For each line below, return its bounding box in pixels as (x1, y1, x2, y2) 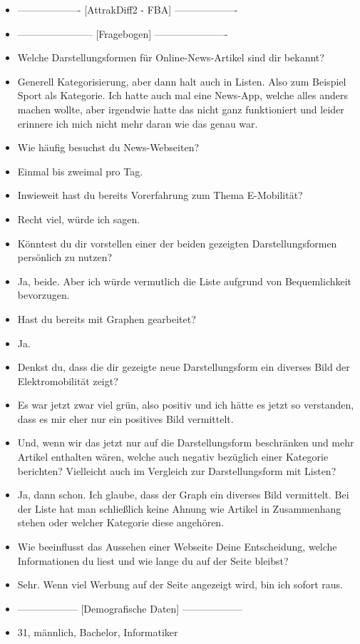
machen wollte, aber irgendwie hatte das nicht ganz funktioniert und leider (17, 101, 344, 116)
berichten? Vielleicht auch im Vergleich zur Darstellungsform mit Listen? (17, 463, 336, 478)
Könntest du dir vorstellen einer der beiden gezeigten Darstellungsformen (17, 235, 337, 250)
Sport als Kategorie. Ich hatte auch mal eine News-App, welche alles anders (17, 88, 348, 103)
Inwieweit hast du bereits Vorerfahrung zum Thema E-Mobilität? (17, 188, 303, 203)
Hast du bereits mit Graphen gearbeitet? (17, 311, 196, 326)
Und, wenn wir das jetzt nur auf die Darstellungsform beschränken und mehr (17, 435, 354, 450)
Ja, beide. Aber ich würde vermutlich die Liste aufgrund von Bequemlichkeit (17, 273, 352, 288)
